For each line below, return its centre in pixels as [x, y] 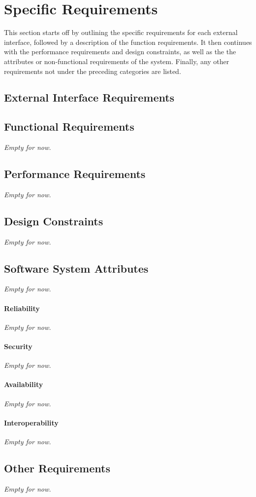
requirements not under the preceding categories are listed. [93, 71]
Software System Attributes [76, 268]
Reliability [22, 308]
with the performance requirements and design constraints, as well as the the [120, 52]
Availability [24, 384]
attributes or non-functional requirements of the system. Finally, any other [117, 61]
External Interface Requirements [89, 97]
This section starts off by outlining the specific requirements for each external [121, 32]
